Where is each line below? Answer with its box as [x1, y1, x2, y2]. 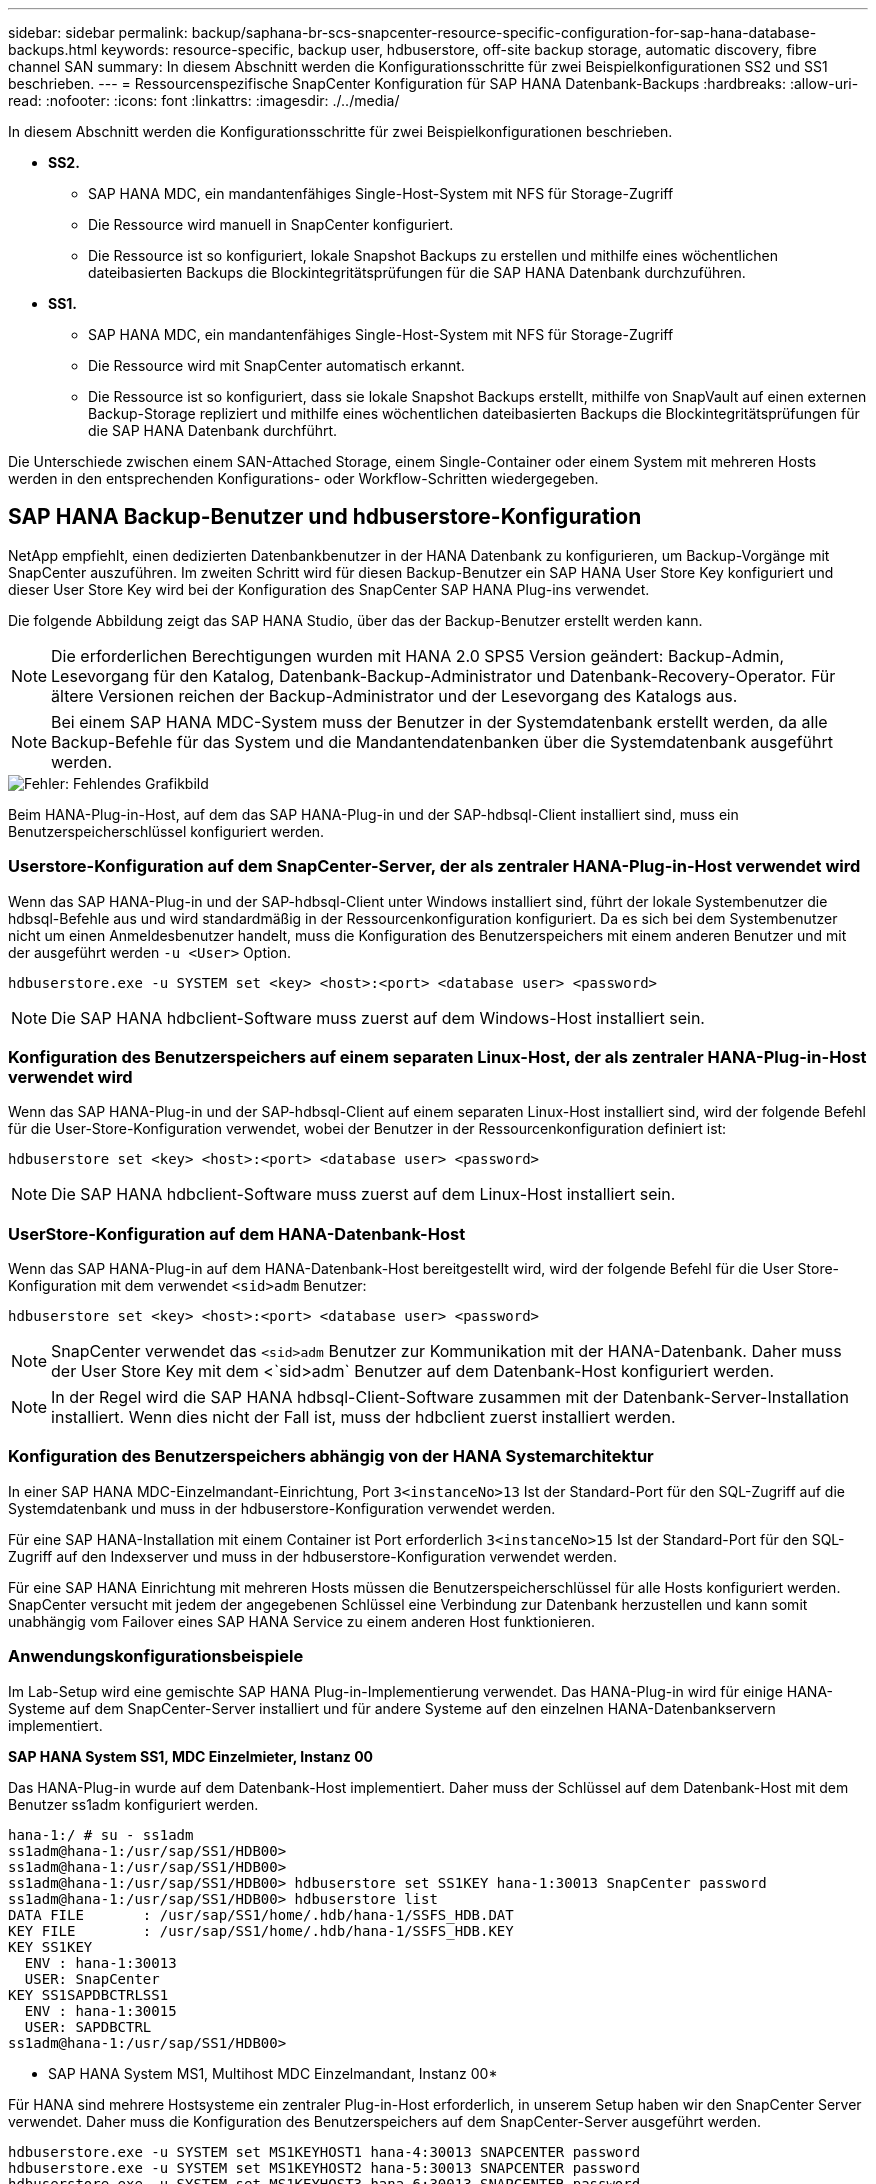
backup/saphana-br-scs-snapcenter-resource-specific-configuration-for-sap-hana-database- [191, 24, 817, 41]
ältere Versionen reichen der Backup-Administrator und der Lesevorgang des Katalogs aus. [51, 685, 738, 706]
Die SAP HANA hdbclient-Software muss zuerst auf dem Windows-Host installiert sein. [51, 1007, 705, 1028]
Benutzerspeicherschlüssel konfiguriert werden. [8, 822, 325, 840]
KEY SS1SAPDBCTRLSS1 [8, 1986, 169, 2003]
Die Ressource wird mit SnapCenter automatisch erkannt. [88, 357, 465, 374]
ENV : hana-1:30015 [24, 2002, 177, 2019]
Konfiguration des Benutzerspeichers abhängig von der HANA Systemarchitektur [8, 1446, 654, 1467]
